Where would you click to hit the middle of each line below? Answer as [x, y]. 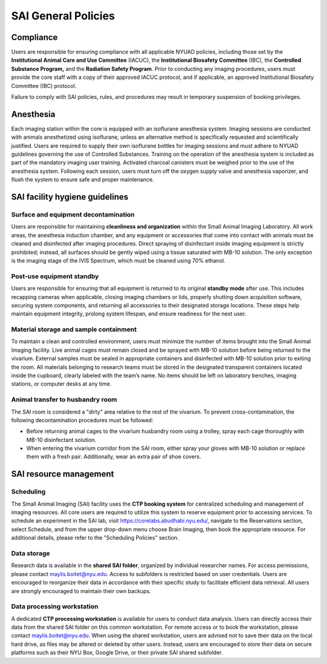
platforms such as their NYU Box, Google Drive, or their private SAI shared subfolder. [117, 652]
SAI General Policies [63, 16]
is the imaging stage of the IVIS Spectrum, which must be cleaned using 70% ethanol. [118, 260]
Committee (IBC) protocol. [44, 86]
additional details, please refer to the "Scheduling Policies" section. [95, 538]
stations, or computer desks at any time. [61, 384]
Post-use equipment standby [55, 276]
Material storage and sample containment [74, 329]
